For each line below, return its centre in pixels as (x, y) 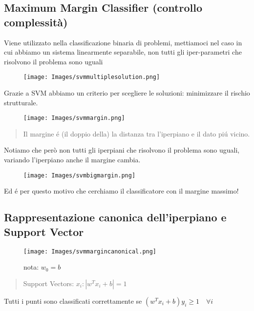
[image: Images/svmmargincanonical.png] (90, 251)
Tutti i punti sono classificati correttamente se (73, 301)
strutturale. (21, 102)
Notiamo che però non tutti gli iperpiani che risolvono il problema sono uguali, (122, 150)
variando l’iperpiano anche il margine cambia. (72, 160)
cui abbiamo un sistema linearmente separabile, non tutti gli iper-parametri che (123, 52)
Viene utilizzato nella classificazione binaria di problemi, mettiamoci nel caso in (123, 42)
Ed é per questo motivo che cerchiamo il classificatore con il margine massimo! (121, 191)
